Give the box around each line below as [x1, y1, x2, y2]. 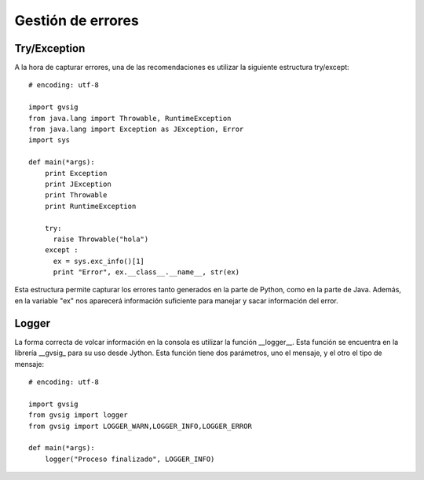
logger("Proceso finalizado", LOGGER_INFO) [44, 454, 215, 464]
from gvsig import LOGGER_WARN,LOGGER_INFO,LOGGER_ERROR [28, 421, 253, 431]
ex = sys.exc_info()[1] [53, 256, 145, 266]
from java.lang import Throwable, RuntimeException [28, 114, 232, 123]
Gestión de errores [14, 12, 139, 29]
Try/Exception [14, 42, 86, 55]
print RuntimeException [44, 201, 137, 211]
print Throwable [44, 191, 108, 200]
